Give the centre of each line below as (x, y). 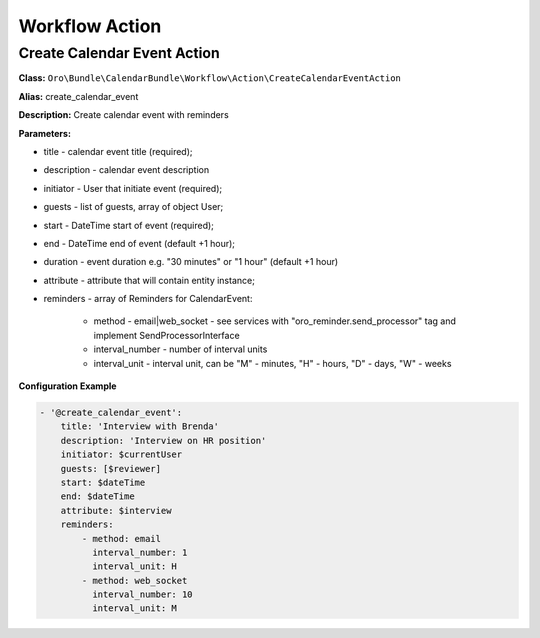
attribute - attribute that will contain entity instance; (149, 280)
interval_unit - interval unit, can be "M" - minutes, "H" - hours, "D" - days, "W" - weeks (272, 363)
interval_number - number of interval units (180, 349)
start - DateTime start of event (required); (129, 225)
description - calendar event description (126, 170)
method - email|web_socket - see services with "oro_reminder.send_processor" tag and (275, 321)
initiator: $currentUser (121, 454)
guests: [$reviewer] (111, 468)
